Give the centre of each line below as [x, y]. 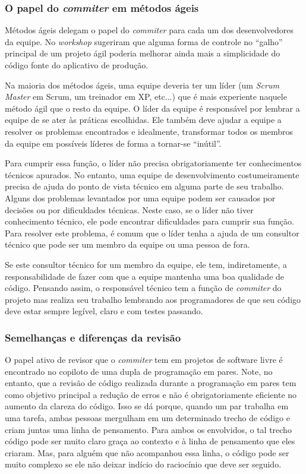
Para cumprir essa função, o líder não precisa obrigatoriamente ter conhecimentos [153, 163]
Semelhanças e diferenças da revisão [93, 337]
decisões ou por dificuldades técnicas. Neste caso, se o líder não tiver [129, 209]
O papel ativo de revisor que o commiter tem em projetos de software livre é [144, 360]
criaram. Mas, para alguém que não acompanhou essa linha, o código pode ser [147, 452]
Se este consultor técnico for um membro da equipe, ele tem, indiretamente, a [146, 264]
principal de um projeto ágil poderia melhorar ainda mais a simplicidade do [143, 53]
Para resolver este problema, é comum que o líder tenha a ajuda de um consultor [152, 233]
